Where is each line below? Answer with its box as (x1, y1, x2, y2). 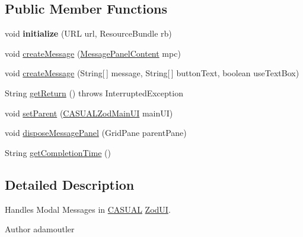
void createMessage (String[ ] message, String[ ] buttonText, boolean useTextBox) (5, 67, 299, 79)
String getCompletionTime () (5, 146, 111, 158)
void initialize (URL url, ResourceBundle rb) (5, 27, 172, 40)
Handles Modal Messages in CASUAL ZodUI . (5, 203, 171, 215)
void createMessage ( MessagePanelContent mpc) (5, 47, 181, 59)
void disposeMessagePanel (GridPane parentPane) (5, 126, 187, 139)
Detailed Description (5, 175, 135, 193)
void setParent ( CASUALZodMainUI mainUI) (5, 106, 173, 119)
